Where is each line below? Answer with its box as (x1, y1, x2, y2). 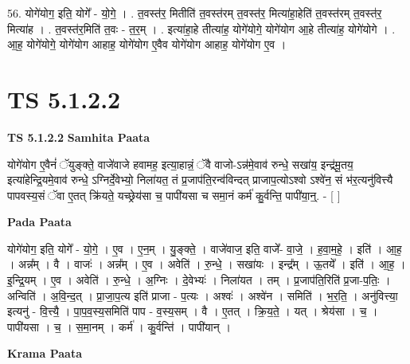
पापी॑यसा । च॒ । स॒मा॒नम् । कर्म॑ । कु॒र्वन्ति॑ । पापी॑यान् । (7, 318, 231, 335)
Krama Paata (7, 345, 82, 362)
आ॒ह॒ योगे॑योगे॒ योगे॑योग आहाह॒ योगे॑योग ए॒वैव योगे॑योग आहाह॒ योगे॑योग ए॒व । (7, 36, 287, 53)
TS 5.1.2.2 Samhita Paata (7, 128, 150, 145)
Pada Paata (7, 213, 72, 230)
